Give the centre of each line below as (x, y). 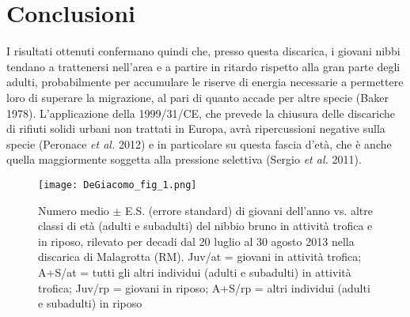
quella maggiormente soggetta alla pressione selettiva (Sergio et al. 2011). (184, 159)
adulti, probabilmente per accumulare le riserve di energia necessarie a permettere (205, 82)
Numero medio (74, 210)
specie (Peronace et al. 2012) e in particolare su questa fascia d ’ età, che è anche (199, 143)
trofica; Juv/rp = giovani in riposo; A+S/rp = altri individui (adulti (204, 287)
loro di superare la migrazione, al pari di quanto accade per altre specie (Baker (197, 97)
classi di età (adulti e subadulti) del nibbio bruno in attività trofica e (205, 226)
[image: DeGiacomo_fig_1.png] (118, 185)
